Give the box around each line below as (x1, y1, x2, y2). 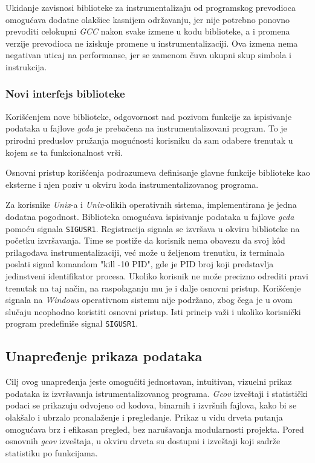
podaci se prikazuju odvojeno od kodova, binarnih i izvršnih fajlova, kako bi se (5, 399, 297, 411)
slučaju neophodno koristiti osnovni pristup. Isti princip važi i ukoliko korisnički (5, 305, 301, 318)
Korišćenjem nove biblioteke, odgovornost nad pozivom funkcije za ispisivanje (5, 110, 292, 122)
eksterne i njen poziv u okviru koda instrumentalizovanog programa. (5, 178, 259, 190)
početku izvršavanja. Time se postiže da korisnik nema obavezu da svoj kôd (5, 234, 285, 247)
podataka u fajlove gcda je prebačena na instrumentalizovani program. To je (5, 122, 287, 135)
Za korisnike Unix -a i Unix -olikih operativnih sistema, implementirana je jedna (5, 198, 297, 211)
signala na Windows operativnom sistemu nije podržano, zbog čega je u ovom (5, 293, 293, 306)
